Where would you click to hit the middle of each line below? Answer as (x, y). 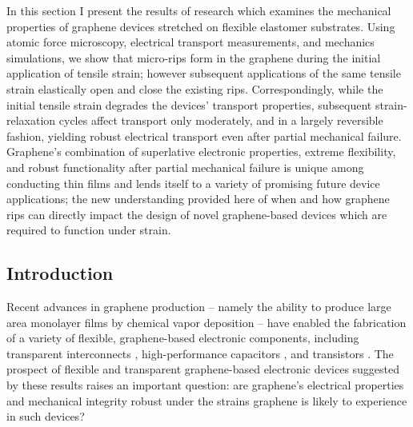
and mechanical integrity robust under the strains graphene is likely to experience (207, 400)
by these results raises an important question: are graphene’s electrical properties (205, 385)
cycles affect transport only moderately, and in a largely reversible (221, 120)
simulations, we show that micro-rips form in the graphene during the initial (194, 57)
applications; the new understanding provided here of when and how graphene (198, 199)
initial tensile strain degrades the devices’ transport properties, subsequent (189, 104)
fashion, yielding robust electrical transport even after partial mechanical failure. (204, 136)
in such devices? (46, 416)
